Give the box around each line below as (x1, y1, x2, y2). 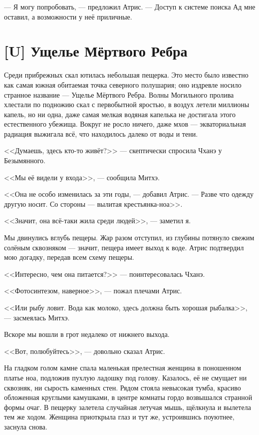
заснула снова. (4, 421, 47, 431)
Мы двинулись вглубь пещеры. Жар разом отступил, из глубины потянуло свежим (4, 232, 255, 243)
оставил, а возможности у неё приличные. (4, 11, 132, 22)
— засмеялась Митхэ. (4, 312, 70, 322)
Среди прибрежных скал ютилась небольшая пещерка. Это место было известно (4, 70, 249, 80)
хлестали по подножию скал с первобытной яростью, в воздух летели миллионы (4, 99, 250, 110)
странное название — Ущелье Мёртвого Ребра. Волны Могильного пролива (4, 89, 234, 100)
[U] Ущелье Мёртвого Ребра (4, 41, 188, 61)
